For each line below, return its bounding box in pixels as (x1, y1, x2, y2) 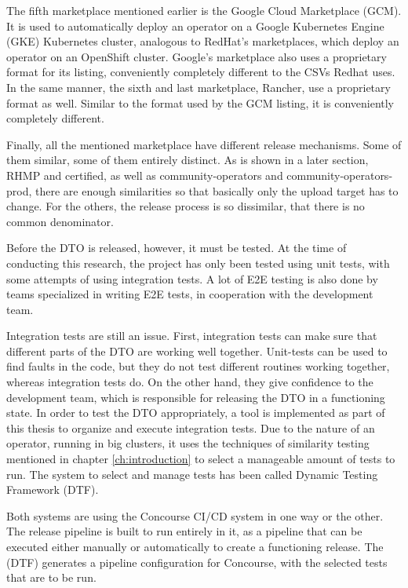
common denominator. (6, 213, 114, 229)
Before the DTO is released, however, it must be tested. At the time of (6, 239, 347, 256)
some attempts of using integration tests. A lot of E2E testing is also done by (6, 270, 378, 287)
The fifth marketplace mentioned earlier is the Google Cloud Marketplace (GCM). (6, 2, 402, 18)
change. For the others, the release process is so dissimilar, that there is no (6, 198, 365, 214)
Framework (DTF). (6, 481, 99, 498)
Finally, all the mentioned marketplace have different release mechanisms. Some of (6, 136, 402, 152)
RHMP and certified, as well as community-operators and (6, 166, 283, 183)
